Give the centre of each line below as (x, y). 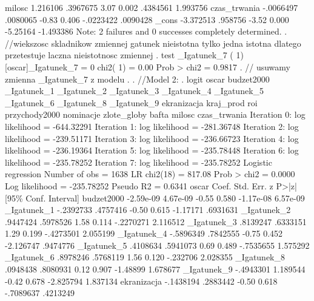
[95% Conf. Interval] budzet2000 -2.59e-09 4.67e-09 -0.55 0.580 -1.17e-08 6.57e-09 (155, 198)
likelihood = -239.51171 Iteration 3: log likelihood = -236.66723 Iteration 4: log (152, 138)
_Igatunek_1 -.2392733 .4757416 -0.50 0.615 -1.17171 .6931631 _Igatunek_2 (148, 210)
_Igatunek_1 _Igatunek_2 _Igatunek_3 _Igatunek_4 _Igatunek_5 (135, 91)
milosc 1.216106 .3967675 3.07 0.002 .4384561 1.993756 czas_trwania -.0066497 (152, 7)
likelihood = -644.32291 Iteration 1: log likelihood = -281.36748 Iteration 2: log (152, 126)
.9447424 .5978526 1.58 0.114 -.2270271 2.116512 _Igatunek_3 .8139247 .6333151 (156, 221)
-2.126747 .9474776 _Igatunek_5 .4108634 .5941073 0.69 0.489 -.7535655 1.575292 (157, 245)
